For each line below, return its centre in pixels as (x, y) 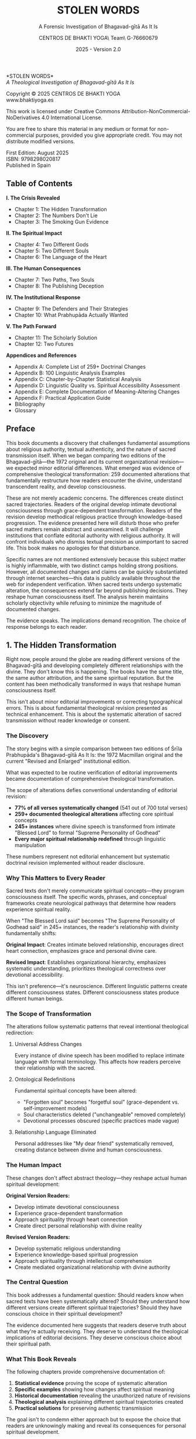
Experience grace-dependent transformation (68, 1213)
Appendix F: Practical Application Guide (63, 397)
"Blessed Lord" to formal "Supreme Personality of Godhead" (87, 833)
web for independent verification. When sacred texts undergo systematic (94, 584)
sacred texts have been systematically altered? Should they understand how (98, 1301)
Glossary (25, 410)
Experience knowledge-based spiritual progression (76, 1255)
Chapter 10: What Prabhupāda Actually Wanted (71, 315)
